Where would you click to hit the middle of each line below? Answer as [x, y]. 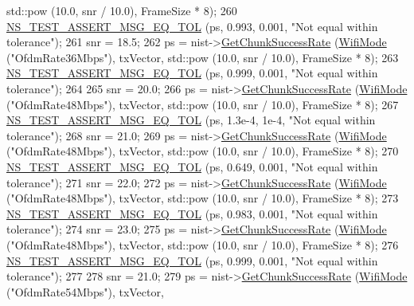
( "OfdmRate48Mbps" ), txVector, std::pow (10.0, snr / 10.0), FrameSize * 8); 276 [203, 244]
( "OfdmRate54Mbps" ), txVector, [85, 291]
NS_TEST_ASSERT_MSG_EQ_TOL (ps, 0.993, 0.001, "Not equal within [192, 26]
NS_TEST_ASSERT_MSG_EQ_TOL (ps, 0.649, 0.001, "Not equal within [192, 166]
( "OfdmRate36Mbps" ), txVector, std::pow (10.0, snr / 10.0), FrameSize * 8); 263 [203, 57]
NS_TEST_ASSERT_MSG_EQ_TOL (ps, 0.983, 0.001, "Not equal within [192, 213]
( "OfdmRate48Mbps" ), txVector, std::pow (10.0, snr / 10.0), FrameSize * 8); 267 [203, 104]
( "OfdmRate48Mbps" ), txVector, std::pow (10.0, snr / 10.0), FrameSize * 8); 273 [203, 198]
